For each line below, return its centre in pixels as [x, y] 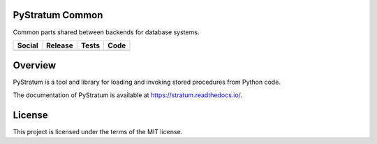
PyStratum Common [58, 15]
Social [28, 45]
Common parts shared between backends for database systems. [106, 32]
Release [59, 45]
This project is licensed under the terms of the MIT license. [98, 131]
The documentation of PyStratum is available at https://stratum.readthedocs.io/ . [128, 95]
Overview [35, 65]
